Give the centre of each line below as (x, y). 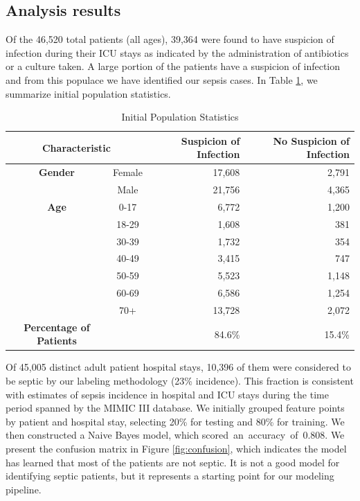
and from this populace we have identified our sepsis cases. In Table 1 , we (162, 79)
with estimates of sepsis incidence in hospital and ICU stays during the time (167, 394)
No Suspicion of (311, 140)
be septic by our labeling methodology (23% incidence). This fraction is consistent (180, 381)
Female (128, 172)
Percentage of (57, 327)
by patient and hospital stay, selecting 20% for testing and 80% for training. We (175, 421)
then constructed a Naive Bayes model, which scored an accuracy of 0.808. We (175, 435)
